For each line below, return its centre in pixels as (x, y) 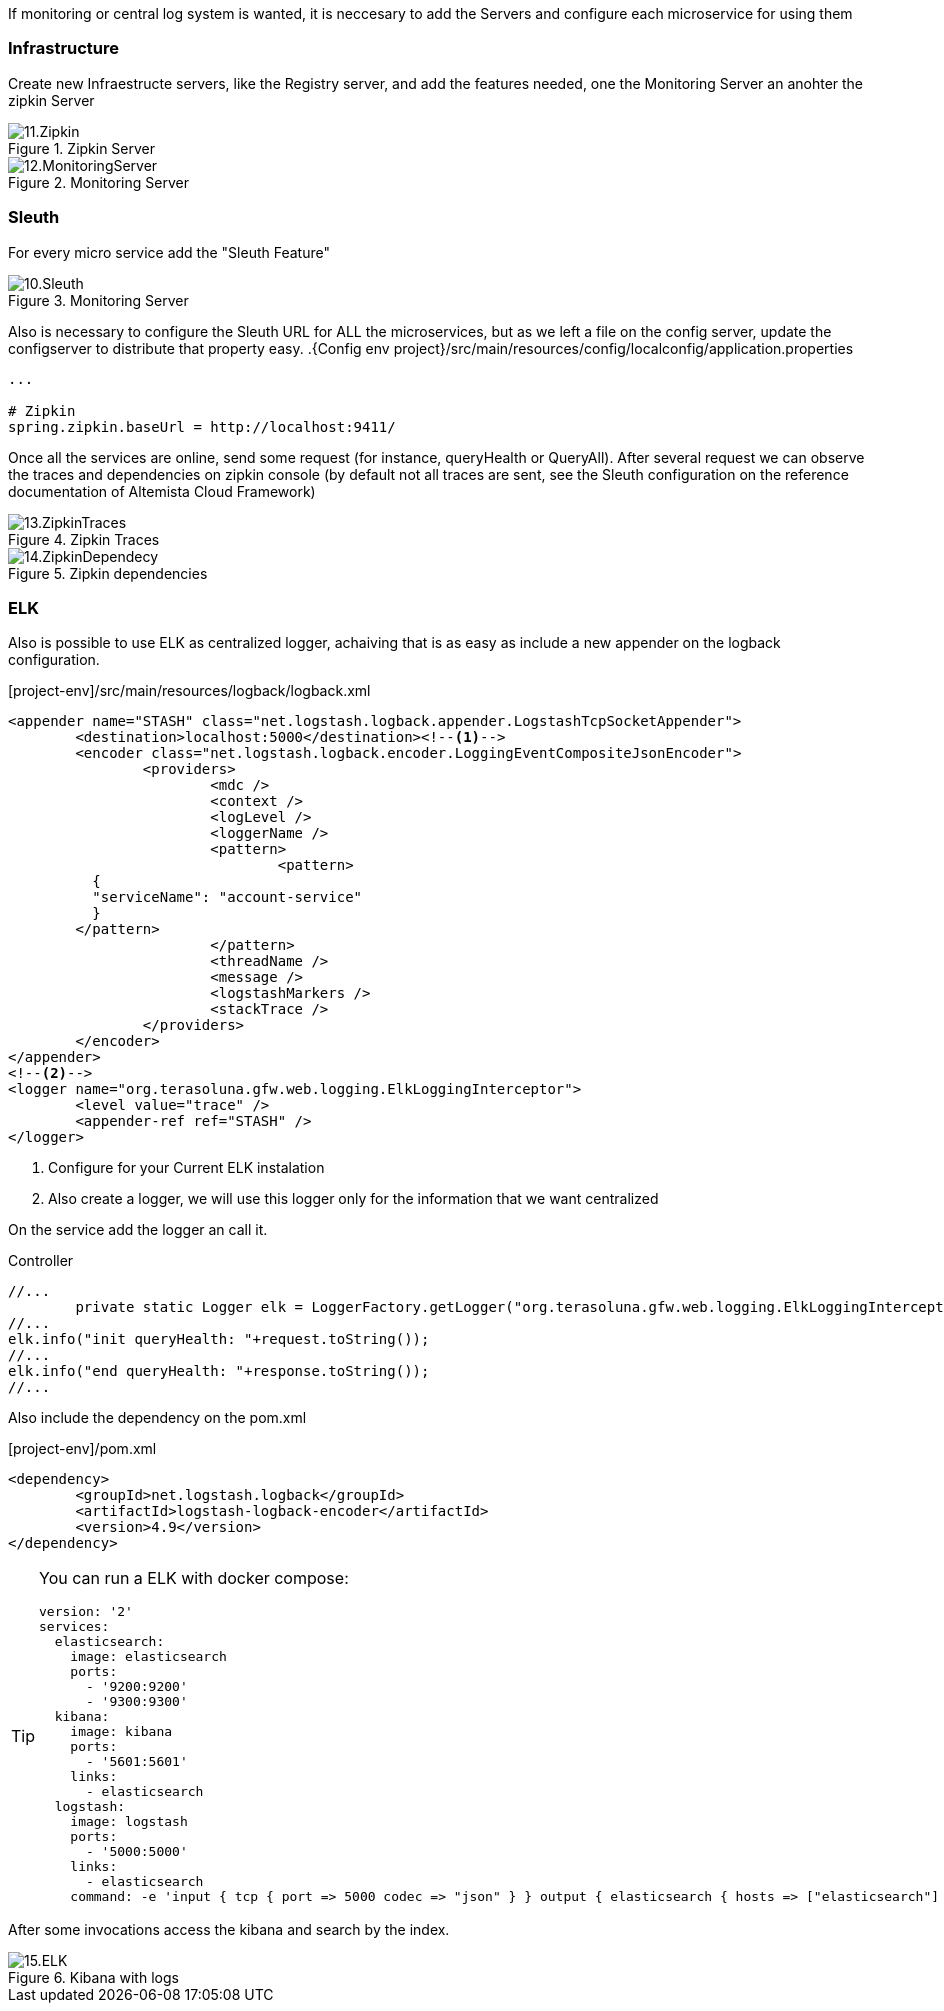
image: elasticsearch (148, 1657)
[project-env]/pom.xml (82, 1449)
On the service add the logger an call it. (138, 1230)
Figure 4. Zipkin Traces (84, 539)
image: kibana (121, 1732)
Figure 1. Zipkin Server (82, 148)
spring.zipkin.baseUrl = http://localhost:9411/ (202, 426)
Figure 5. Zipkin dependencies (108, 573)
